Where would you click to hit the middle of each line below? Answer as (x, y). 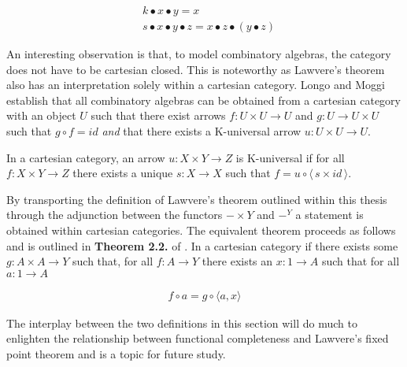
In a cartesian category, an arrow (86, 157)
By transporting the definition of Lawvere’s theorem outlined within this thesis (197, 199)
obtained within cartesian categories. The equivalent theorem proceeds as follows (201, 230)
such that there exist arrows (158, 115)
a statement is (329, 215)
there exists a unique (123, 173)
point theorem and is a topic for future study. (116, 354)
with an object (41, 115)
